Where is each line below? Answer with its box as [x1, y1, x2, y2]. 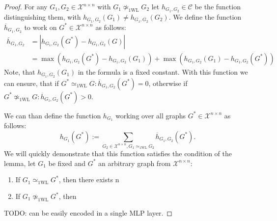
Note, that [4, 66, 35, 77]
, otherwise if [148, 78, 188, 88]
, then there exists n [58, 174, 119, 185]
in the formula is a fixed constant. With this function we [78, 66, 248, 77]
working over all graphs [115, 110, 186, 120]
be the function [194, 1, 241, 11]
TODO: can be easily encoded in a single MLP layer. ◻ [4, 207, 172, 218]
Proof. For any [4, 1, 48, 11]
